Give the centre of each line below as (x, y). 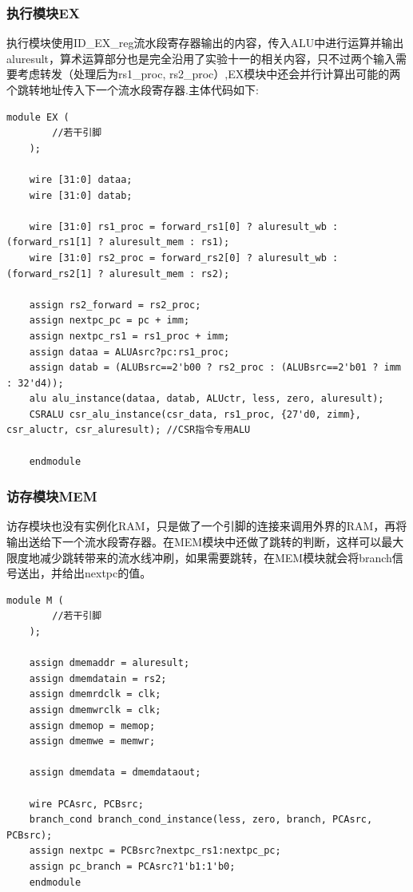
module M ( (35, 600)
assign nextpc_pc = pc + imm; (109, 321)
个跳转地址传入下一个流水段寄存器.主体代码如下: (133, 89)
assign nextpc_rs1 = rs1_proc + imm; (129, 336)
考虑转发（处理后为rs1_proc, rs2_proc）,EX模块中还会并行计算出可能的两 (209, 74)
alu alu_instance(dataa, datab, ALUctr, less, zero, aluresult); (206, 399)
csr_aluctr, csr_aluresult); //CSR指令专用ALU (129, 430)
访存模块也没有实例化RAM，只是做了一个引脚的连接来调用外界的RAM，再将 (207, 526)
